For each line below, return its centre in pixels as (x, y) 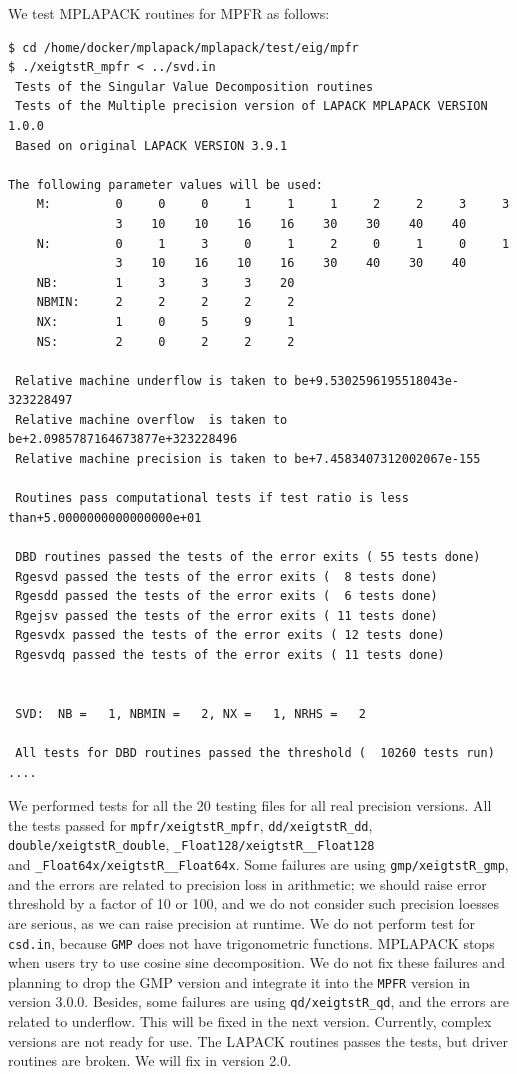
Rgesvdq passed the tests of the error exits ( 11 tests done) (230, 655)
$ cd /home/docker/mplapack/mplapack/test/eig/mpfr (183, 47)
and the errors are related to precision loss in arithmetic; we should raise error (247, 883)
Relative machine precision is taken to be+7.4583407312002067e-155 (248, 459)
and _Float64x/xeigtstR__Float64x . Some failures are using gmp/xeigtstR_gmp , (258, 864)
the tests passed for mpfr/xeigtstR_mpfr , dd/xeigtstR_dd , (190, 824)
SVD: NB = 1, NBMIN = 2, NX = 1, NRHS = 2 (190, 713)
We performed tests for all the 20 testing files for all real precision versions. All (250, 805)
